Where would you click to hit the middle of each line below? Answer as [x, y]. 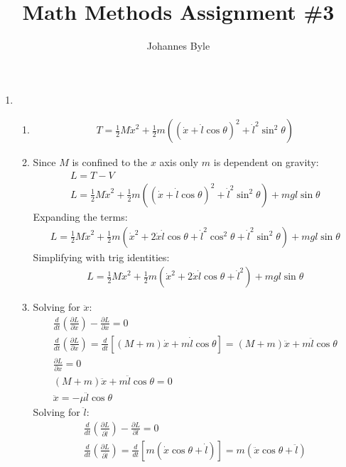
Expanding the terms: [80, 216]
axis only [179, 162]
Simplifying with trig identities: [101, 257]
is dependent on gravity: [266, 162]
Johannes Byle [178, 46]
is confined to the [110, 162]
